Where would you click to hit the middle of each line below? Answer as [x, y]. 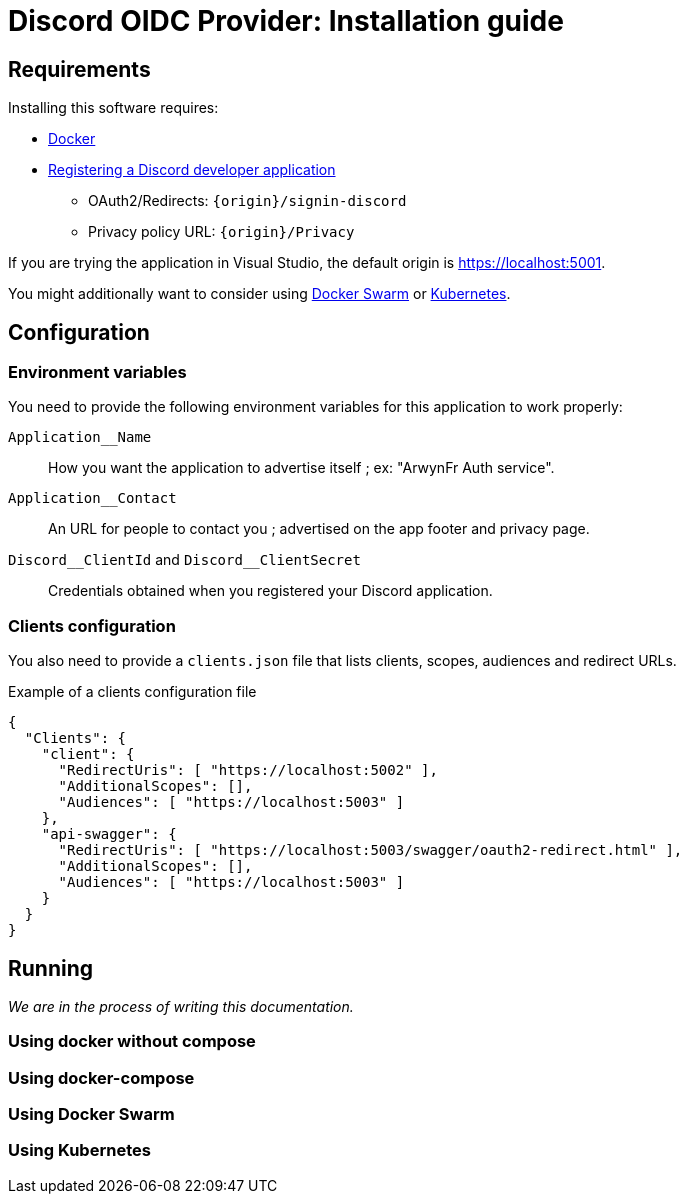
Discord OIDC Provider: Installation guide [286, 21]
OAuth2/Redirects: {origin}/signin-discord [247, 201]
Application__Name [80, 437]
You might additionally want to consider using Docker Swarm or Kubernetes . [259, 294]
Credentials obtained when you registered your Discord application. [270, 591]
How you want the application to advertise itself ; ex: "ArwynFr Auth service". [301, 468]
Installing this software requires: [113, 108]
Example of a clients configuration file [132, 692]
